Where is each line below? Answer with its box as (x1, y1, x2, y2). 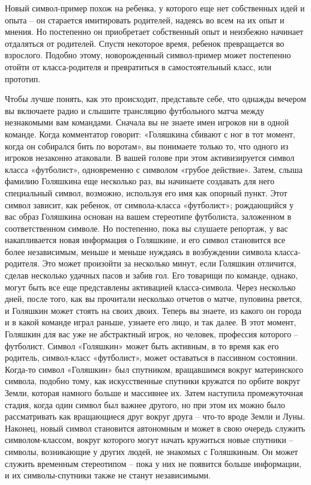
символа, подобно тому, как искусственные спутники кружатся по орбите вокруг (5, 375, 301, 387)
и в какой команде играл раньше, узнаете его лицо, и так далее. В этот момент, (5, 316, 297, 328)
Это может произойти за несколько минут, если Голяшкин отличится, (42, 257, 297, 270)
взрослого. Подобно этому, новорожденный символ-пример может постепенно (5, 49, 291, 61)
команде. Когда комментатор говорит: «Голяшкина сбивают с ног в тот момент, (5, 127, 295, 140)
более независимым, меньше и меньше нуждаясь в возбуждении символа (5, 245, 272, 258)
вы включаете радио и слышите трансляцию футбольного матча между (5, 104, 264, 116)
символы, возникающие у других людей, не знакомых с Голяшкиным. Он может (5, 445, 298, 457)
